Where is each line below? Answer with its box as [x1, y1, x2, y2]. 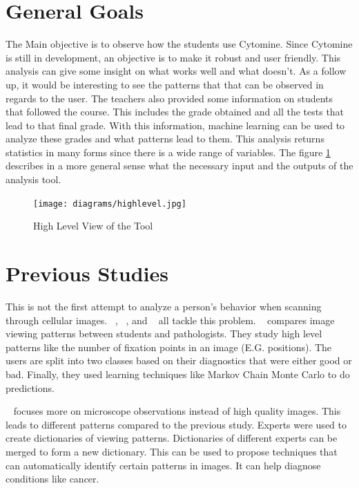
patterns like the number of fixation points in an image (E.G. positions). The [6, 339, 332, 354]
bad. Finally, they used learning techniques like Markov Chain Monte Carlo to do [6, 367, 350, 381]
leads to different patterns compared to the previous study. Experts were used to [6, 417, 347, 431]
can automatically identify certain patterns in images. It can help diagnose [6, 458, 321, 472]
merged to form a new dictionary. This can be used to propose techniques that [6, 444, 338, 458]
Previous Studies [6, 259, 168, 288]
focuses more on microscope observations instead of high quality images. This [13, 404, 341, 418]
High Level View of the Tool [33, 218, 153, 233]
